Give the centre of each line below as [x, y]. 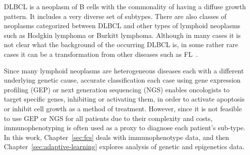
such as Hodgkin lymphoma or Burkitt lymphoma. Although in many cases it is [122, 35]
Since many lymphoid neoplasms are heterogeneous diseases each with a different [124, 70]
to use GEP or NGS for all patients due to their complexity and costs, [108, 118]
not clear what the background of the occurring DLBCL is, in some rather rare [121, 44]
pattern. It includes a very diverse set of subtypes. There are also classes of [115, 16]
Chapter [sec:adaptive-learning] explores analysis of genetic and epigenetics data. [124, 146]
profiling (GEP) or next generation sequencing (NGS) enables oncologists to [117, 89]
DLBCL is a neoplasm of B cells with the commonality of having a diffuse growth [125, 6]
